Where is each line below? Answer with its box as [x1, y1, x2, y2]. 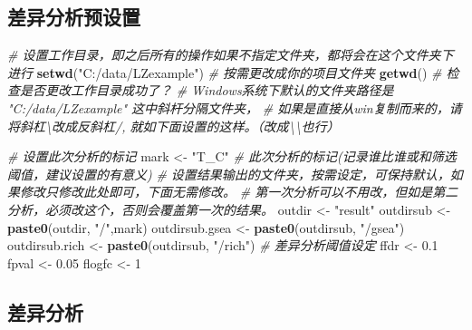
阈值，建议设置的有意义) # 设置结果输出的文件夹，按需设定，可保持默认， [7, 164, 450, 183]
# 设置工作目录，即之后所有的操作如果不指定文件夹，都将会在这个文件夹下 [7, 45, 454, 64]
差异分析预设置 [7, 3, 140, 31]
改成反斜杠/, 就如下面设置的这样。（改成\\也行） [51, 116, 340, 135]
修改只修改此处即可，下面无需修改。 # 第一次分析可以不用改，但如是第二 [19, 182, 458, 201]
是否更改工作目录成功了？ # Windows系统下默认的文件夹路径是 [19, 81, 394, 100]
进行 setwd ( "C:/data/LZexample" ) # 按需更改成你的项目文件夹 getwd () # [7, 63, 442, 82]
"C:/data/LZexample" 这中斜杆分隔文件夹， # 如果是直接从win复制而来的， [7, 98, 449, 117]
